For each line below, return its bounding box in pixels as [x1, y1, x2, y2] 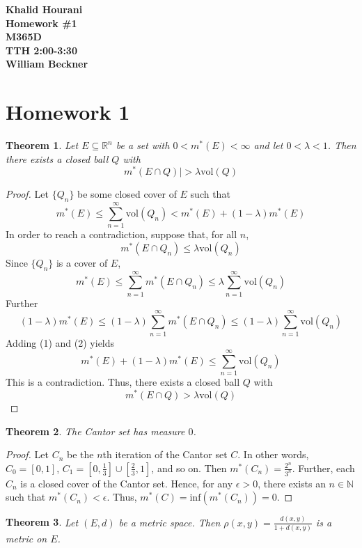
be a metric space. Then [118, 515, 221, 529]
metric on [6, 531, 47, 545]
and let [253, 138, 283, 152]
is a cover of [56, 255, 108, 269]
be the [66, 447, 94, 462]
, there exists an [258, 476, 326, 490]
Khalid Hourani [6, 2, 83, 16]
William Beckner [6, 56, 88, 71]
